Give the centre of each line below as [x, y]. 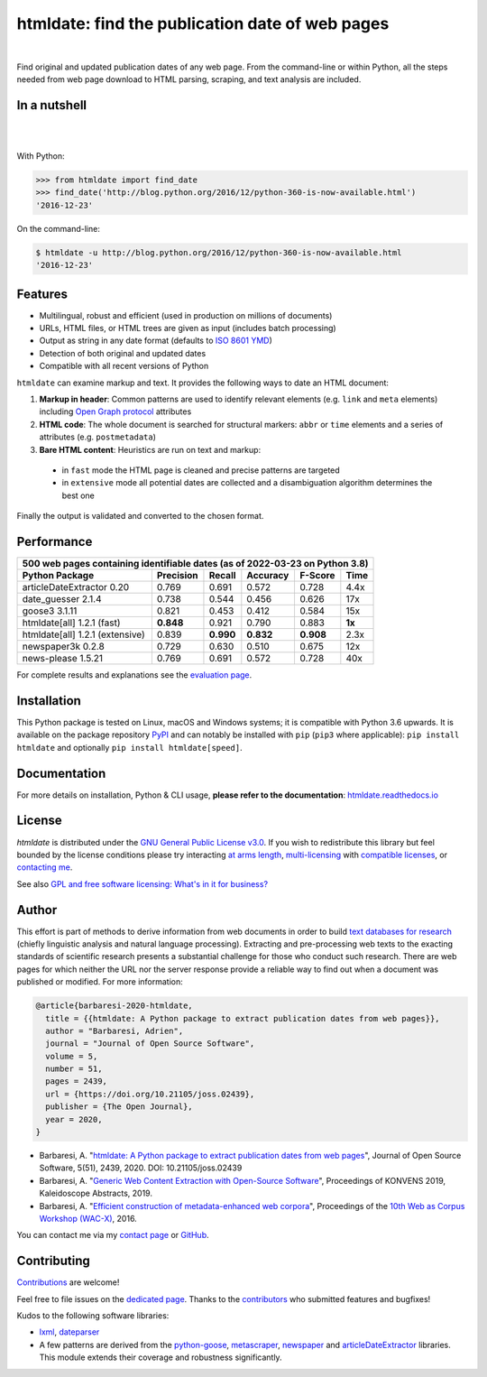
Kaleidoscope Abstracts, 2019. [96, 1193]
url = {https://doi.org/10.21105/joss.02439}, [150, 1094]
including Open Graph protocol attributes [115, 411]
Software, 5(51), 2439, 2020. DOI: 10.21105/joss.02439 [141, 1168]
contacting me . [45, 867]
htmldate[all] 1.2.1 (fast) [71, 623]
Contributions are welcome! [68, 1282]
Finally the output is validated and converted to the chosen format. [140, 516]
